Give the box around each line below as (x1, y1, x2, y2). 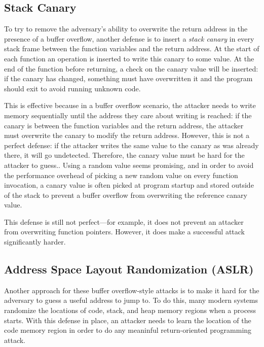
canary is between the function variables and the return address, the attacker (4, 120, 244, 130)
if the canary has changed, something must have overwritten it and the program (4, 73, 253, 84)
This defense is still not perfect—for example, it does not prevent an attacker (4, 216, 244, 227)
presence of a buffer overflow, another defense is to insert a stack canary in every (4, 33, 254, 44)
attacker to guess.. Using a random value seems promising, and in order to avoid (4, 159, 254, 170)
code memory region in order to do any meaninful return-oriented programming (4, 325, 252, 335)
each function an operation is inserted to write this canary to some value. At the (4, 53, 254, 63)
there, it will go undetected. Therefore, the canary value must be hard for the (4, 150, 245, 160)
